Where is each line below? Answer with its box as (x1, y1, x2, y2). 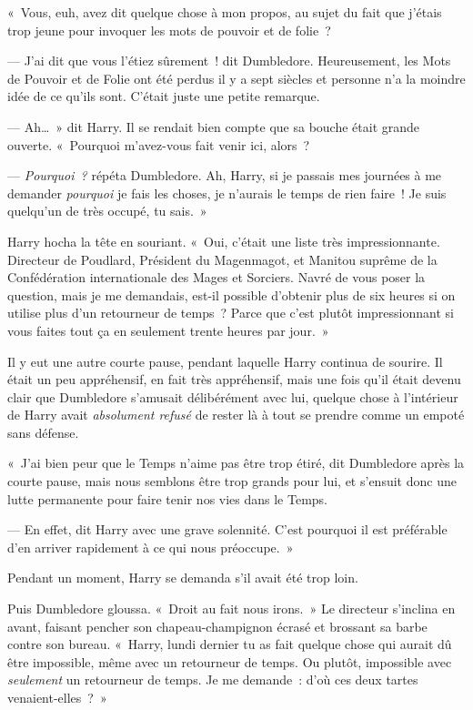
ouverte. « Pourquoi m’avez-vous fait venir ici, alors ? (7, 135, 310, 154)
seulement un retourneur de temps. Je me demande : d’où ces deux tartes (7, 670, 418, 689)
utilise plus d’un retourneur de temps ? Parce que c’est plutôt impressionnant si (7, 303, 454, 322)
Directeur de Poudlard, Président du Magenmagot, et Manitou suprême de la (7, 249, 438, 269)
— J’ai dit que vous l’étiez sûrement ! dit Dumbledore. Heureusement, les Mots (7, 51, 451, 70)
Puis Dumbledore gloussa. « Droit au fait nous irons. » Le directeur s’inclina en (7, 599, 456, 618)
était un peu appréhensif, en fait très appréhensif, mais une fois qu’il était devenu (7, 370, 461, 389)
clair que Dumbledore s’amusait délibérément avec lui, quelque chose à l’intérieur (7, 387, 458, 406)
